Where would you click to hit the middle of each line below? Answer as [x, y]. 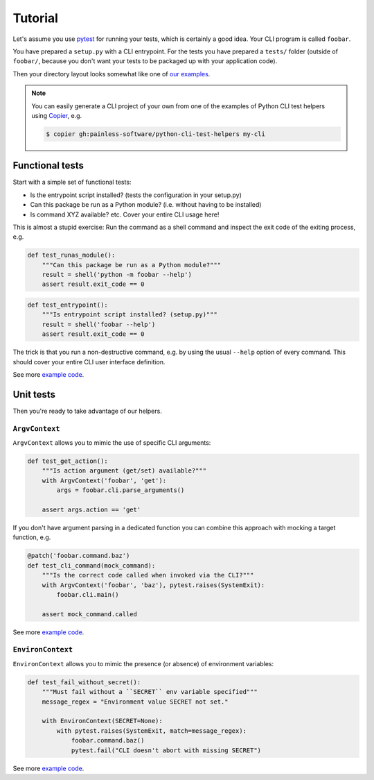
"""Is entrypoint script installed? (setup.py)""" [130, 315]
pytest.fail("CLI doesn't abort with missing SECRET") [166, 750]
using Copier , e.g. [57, 115]
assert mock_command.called [90, 614]
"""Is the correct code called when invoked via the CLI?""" [148, 575]
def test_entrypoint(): [68, 305]
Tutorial [36, 18]
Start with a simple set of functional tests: [72, 182]
